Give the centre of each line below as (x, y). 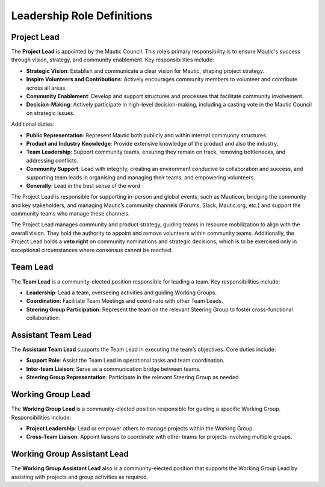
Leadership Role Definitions (82, 16)
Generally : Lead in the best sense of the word (83, 185)
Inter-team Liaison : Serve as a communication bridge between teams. (113, 369)
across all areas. (47, 88)
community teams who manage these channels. (70, 214)
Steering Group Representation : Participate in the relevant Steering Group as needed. (133, 377)
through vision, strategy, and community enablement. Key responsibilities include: (113, 60)
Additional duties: (33, 124)
